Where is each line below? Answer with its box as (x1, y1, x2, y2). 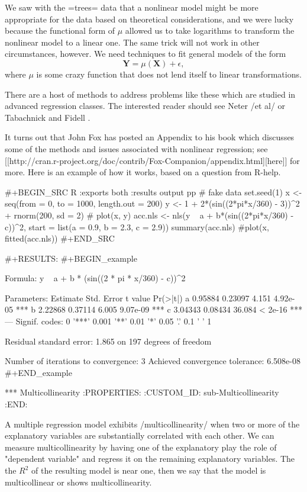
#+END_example (5, 366, 72, 378)
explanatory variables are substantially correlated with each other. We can (5, 429, 274, 442)
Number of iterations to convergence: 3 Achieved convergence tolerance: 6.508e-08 (5, 355, 300, 367)
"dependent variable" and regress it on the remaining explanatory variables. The (5, 452, 295, 465)
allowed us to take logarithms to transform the (125, 24, 295, 37)
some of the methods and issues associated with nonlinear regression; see (5, 142, 268, 155)
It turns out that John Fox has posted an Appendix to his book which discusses (5, 131, 295, 143)
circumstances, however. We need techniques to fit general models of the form (5, 47, 286, 60)
